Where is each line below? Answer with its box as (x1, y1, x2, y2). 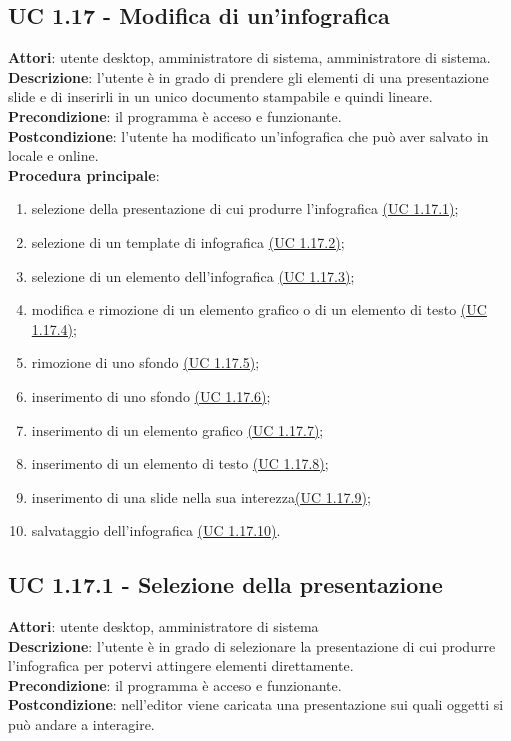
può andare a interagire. (8, 714, 155, 735)
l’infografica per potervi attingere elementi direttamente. (8, 655, 354, 676)
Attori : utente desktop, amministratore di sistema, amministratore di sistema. (8, 47, 491, 68)
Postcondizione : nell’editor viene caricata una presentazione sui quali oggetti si (8, 694, 504, 715)
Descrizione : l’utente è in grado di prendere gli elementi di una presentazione (8, 66, 489, 87)
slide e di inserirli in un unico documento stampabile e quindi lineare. (8, 86, 433, 107)
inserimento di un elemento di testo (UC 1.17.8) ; (31, 453, 329, 474)
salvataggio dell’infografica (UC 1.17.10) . (31, 520, 281, 541)
